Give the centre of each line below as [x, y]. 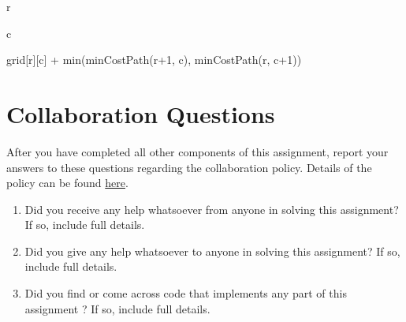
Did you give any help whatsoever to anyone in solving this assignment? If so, [212, 251]
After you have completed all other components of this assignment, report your [197, 151]
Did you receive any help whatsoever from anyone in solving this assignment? [212, 209]
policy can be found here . [67, 183]
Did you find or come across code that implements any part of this [186, 293]
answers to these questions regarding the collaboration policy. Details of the [189, 167]
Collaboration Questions [141, 113]
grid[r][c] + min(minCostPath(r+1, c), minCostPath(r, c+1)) [154, 60]
